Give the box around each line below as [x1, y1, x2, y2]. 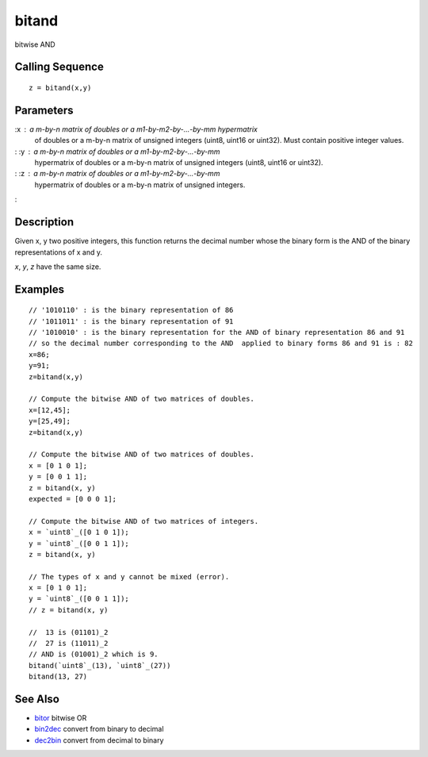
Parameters [14, 103, 74, 117]
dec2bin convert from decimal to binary [34, 735, 164, 745]
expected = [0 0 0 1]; [29, 494, 117, 503]
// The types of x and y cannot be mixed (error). [29, 572, 230, 581]
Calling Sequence [14, 60, 105, 74]
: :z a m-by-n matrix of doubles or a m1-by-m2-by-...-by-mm [14, 169, 220, 179]
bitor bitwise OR [34, 713, 87, 723]
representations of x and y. [14, 247, 103, 257]
